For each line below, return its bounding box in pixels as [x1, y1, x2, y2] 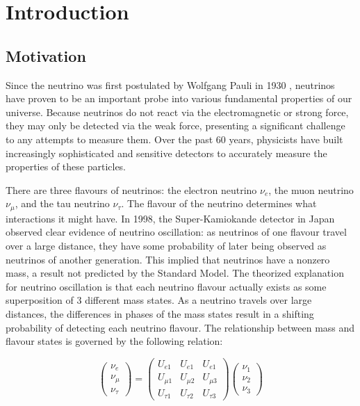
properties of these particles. [6, 159, 126, 174]
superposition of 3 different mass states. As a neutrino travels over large [6, 293, 312, 307]
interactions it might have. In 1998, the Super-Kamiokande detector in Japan [6, 211, 335, 225]
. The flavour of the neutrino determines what [121, 196, 317, 211]
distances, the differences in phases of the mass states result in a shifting [6, 306, 314, 320]
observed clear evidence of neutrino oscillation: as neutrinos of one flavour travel [6, 225, 347, 239]
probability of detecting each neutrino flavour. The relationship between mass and [6, 320, 355, 334]
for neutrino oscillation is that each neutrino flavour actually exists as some [6, 279, 327, 293]
